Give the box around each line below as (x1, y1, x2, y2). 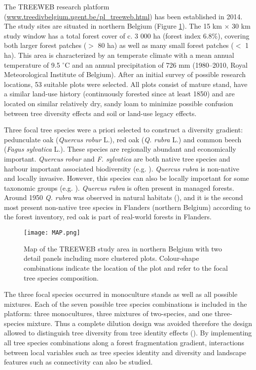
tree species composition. (24, 272, 99, 283)
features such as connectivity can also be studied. (4, 357, 153, 367)
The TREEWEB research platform (4, 1, 110, 11)
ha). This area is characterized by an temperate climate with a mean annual (4, 49, 234, 60)
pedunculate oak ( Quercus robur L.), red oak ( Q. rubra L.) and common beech (4, 134, 242, 144)
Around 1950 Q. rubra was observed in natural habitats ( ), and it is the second (4, 192, 243, 203)
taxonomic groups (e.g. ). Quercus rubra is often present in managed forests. (4, 182, 234, 193)
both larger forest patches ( (4, 40, 87, 50)
